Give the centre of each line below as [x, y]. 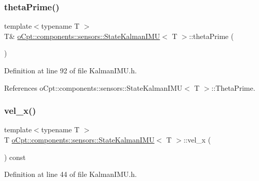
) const [15, 157]
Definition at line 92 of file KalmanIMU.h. [71, 70]
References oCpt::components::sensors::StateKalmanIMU [93, 87]
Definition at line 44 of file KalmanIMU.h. [71, 174]
